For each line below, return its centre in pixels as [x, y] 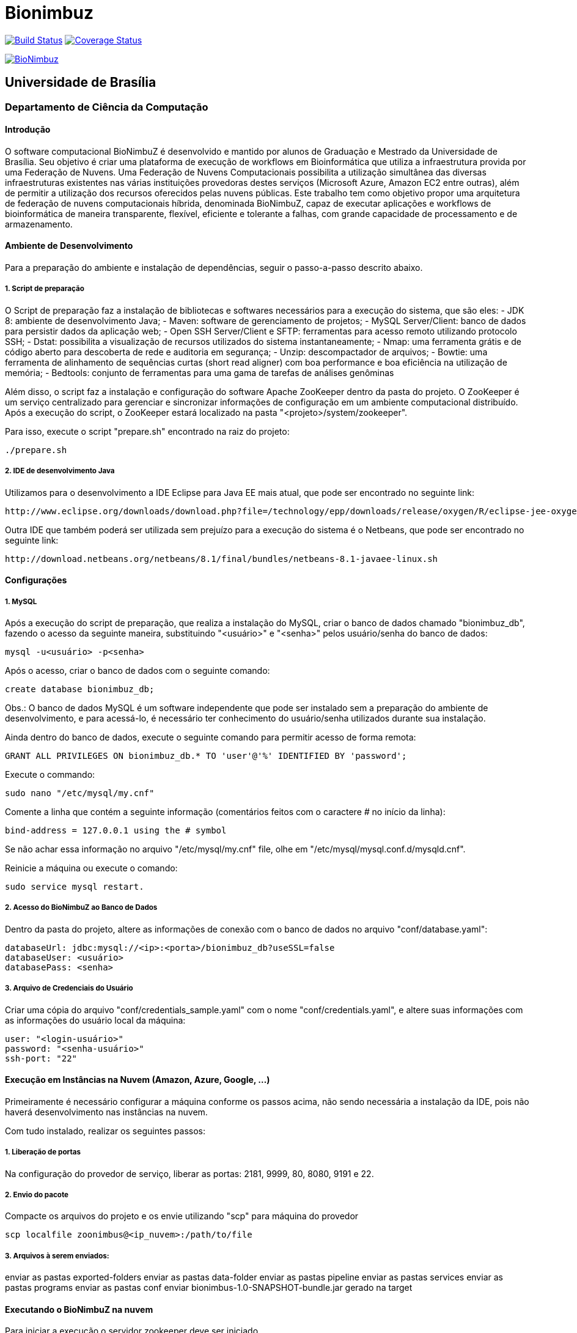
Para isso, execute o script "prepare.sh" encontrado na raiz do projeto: [147, 431]
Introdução [28, 130]
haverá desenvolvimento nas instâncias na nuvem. [106, 1112]
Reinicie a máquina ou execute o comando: [91, 868]
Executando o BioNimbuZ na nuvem [79, 1309]
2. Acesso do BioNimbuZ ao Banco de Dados [81, 908]
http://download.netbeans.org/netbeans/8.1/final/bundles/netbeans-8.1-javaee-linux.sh [222, 559]
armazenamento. [39, 224]
